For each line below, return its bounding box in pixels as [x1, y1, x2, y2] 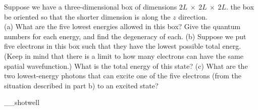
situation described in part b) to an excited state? [4, 80, 159, 90]
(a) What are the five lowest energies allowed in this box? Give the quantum [4, 21, 241, 32]
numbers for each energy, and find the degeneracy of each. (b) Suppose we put [4, 31, 246, 41]
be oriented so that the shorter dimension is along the [4, 11, 171, 22]
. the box [226, 2, 254, 12]
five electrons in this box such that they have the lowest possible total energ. [4, 41, 241, 51]
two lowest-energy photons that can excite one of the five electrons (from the [4, 70, 242, 81]
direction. [178, 11, 208, 22]
